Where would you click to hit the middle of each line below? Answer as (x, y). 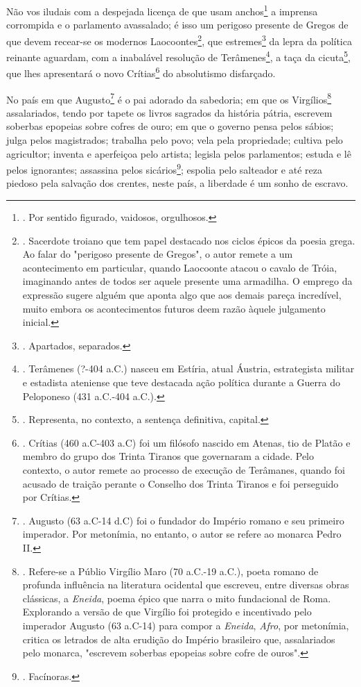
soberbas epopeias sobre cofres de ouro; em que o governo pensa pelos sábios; (170, 126)
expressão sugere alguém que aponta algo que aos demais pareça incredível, (182, 295)
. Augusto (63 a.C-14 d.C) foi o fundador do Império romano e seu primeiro (183, 520)
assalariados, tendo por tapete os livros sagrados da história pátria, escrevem (169, 112)
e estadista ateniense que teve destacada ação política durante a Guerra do (182, 382)
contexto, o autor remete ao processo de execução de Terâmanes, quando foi (184, 469)
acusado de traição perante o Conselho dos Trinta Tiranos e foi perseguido (180, 483)
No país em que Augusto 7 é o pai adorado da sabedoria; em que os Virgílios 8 (169, 98)
